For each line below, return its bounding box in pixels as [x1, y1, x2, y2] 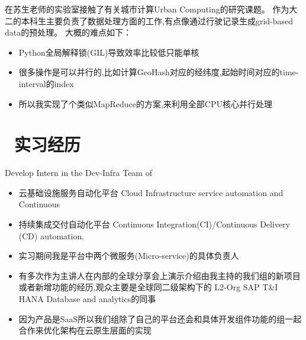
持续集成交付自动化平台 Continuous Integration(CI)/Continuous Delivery [18, 218, 290, 230]
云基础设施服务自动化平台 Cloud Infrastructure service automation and [18, 186, 284, 198]
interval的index [18, 77, 74, 89]
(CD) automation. [18, 229, 85, 242]
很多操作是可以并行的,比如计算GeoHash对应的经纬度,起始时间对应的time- [18, 66, 299, 78]
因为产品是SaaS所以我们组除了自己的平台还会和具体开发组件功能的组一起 [18, 312, 302, 325]
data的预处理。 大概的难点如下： [5, 26, 131, 39]
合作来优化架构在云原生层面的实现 [18, 324, 152, 336]
